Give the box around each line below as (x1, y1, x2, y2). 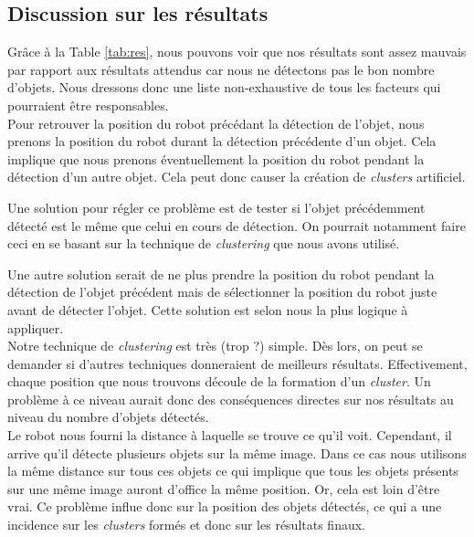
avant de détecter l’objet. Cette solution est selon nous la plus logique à (7, 300, 408, 319)
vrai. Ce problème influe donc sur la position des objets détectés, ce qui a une (7, 497, 442, 516)
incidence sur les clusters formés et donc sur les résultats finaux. (7, 515, 366, 534)
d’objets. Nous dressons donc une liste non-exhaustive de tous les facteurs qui (7, 78, 441, 97)
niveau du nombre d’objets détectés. (7, 407, 209, 426)
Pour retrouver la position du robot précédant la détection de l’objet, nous (7, 113, 425, 132)
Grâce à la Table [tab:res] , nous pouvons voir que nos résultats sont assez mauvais (7, 42, 467, 61)
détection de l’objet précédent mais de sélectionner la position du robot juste (7, 282, 437, 301)
